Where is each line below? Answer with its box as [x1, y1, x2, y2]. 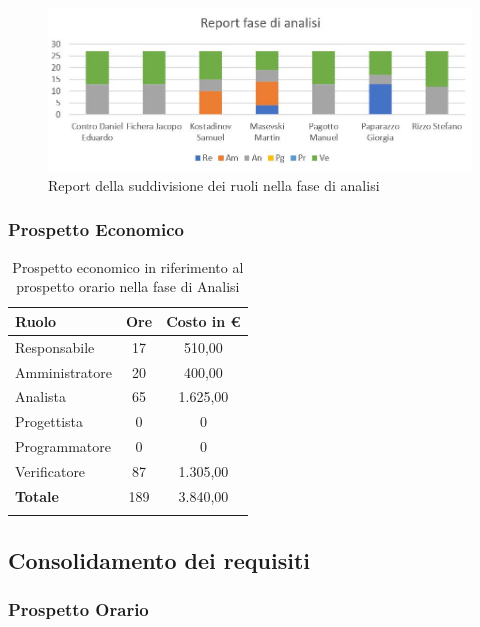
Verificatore [15, 460, 86, 481]
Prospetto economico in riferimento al [12, 256, 244, 277]
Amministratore [15, 361, 112, 382]
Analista [15, 386, 67, 407]
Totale [15, 485, 59, 506]
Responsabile [15, 336, 95, 357]
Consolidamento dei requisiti [8, 544, 310, 575]
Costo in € [166, 310, 241, 331]
